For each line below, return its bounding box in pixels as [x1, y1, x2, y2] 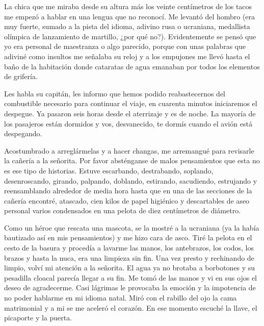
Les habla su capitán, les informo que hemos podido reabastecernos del [4, 88, 225, 98]
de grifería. [4, 71, 38, 82]
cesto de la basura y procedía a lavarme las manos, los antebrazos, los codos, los [4, 242, 254, 253]
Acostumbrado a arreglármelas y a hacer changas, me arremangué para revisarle [4, 145, 254, 156]
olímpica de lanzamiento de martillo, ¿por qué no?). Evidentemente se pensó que [4, 31, 256, 41]
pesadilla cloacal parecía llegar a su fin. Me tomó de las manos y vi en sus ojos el [4, 272, 257, 283]
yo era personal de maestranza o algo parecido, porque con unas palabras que [4, 41, 246, 52]
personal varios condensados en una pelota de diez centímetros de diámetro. [4, 205, 241, 216]
